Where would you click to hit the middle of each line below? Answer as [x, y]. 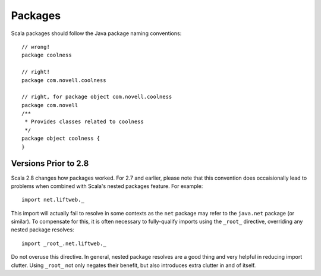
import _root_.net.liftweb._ [64, 243]
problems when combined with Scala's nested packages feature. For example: [107, 186]
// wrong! [36, 47]
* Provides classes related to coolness [84, 122]
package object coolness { [61, 139]
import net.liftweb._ [53, 200]
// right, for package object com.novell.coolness [97, 97]
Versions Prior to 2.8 [50, 164]
